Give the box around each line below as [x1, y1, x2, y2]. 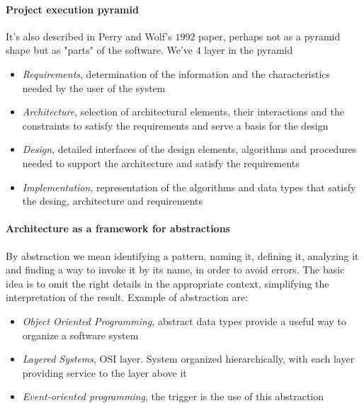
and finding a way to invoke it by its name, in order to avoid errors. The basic [6, 262, 345, 277]
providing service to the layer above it [22, 365, 187, 380]
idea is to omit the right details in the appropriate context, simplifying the [6, 276, 329, 290]
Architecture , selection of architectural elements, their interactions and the [22, 104, 344, 119]
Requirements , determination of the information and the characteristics [22, 66, 331, 81]
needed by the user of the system [22, 80, 166, 95]
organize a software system [22, 327, 139, 342]
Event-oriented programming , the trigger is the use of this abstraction [22, 389, 324, 404]
